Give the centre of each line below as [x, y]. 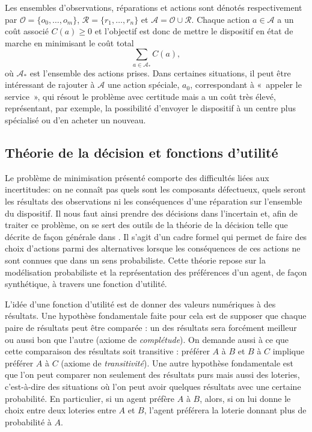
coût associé [27, 31]
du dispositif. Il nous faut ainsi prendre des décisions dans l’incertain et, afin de [151, 213]
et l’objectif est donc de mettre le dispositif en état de [194, 31]
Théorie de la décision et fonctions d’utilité [142, 153]
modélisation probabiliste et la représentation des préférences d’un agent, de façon [156, 272]
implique [289, 351]
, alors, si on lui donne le [245, 398]
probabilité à [28, 421]
